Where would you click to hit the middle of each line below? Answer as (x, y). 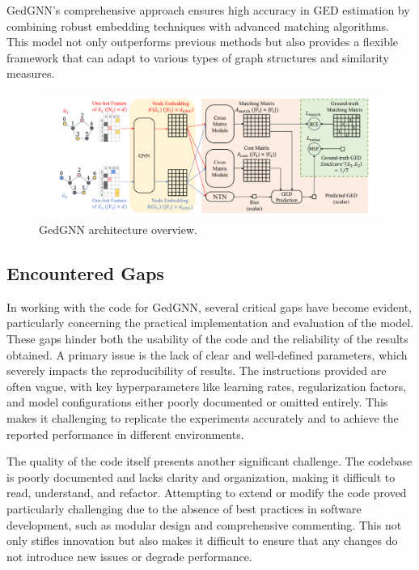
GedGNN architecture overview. (118, 229)
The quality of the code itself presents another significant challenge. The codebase (209, 461)
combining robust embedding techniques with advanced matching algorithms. (198, 26)
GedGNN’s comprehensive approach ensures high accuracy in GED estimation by (208, 10)
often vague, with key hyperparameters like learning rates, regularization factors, (207, 386)
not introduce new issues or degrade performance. (129, 556)
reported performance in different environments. (125, 434)
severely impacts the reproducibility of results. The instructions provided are (197, 370)
